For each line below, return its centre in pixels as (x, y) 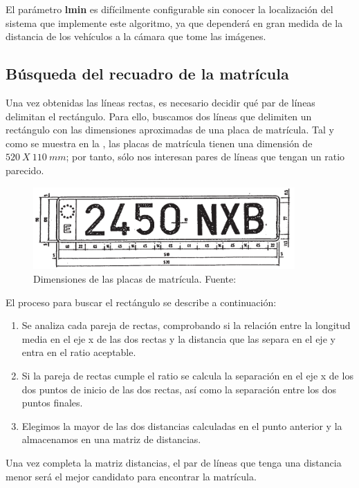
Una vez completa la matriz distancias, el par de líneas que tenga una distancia (174, 462)
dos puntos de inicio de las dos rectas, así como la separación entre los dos (179, 389)
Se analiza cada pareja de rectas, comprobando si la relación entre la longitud (186, 325)
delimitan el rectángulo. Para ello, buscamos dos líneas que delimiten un (159, 116)
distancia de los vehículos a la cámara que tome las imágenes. (136, 36)
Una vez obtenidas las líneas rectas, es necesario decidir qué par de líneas (160, 102)
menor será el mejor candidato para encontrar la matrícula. (131, 476)
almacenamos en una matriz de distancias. (111, 439)
